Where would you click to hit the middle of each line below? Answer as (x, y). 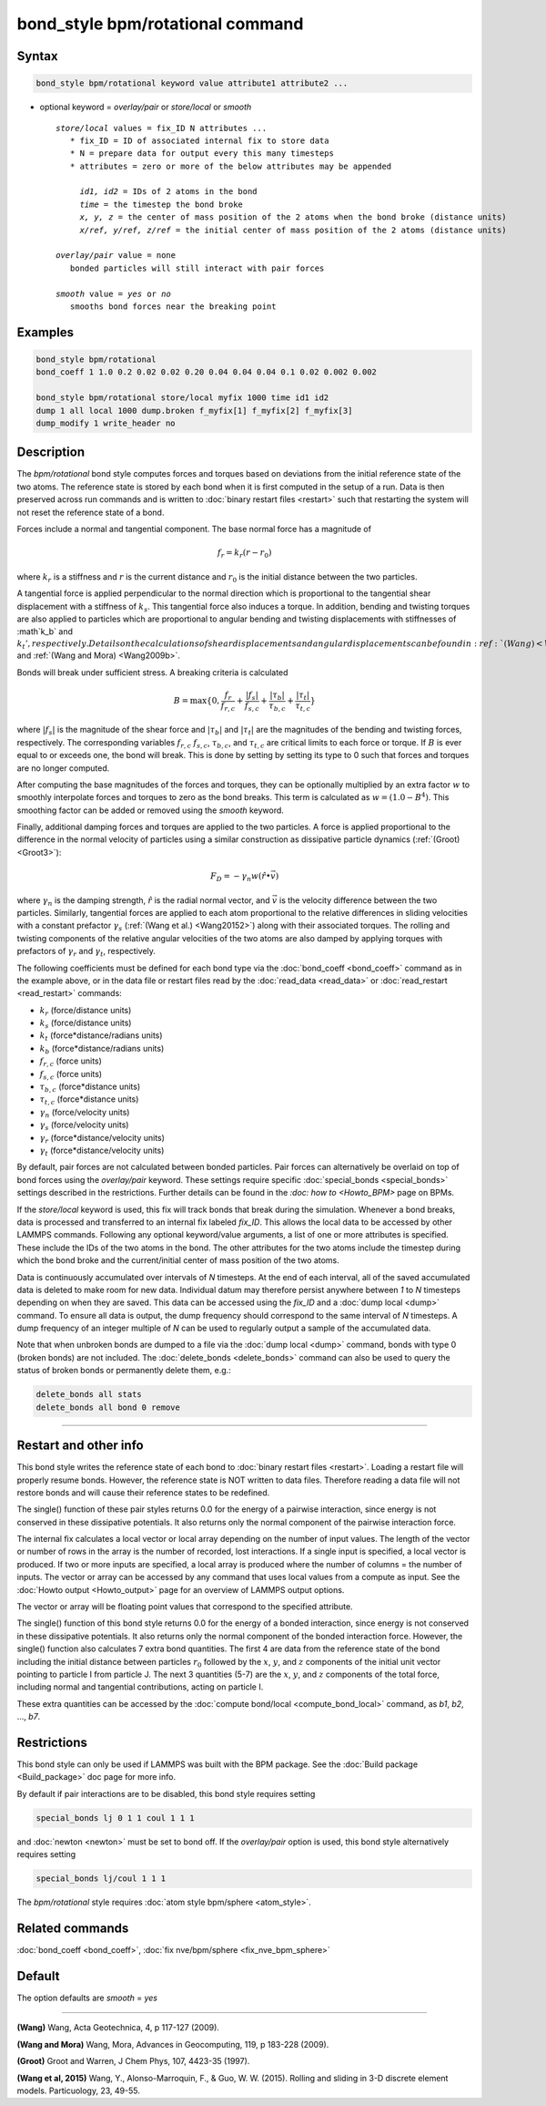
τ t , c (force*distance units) (89, 1100)
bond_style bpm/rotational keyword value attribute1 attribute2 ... (192, 83)
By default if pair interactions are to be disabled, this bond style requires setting (166, 1793)
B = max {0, (197, 701)
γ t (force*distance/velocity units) (102, 1151)
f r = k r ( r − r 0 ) (244, 554)
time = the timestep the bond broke (161, 204)
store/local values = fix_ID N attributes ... (162, 128)
